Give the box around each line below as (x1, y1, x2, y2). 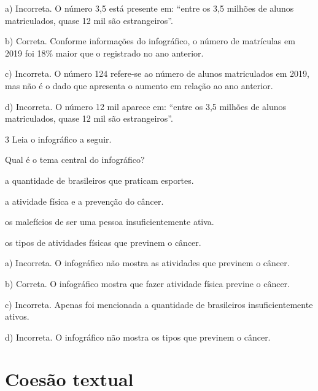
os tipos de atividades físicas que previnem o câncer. (5, 235, 201, 248)
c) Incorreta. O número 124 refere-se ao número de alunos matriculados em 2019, (5, 67, 309, 80)
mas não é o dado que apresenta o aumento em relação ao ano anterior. (5, 79, 273, 92)
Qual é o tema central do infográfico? (5, 153, 145, 166)
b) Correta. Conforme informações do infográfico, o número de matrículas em (5, 34, 295, 47)
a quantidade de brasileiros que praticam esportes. (5, 173, 194, 186)
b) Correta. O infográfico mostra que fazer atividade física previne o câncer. (5, 277, 290, 290)
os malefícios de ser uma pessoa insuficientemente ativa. (5, 215, 214, 228)
